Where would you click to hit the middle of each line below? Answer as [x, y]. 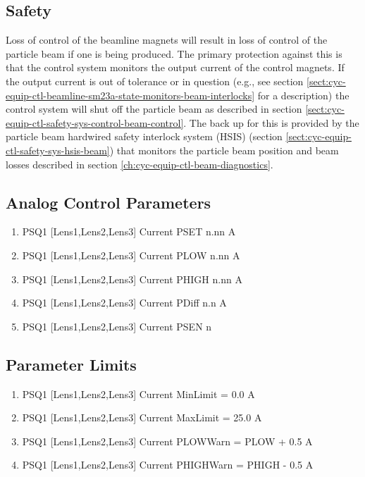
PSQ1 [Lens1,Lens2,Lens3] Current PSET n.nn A [129, 231]
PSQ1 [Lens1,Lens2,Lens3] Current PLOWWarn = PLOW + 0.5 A [167, 441]
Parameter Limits [71, 364]
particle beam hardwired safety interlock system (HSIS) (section [144, 136]
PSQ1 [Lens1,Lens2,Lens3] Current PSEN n [117, 326]
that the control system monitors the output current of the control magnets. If [175, 67]
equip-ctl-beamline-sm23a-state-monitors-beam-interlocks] [130, 95]
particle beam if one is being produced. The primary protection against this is [174, 53]
